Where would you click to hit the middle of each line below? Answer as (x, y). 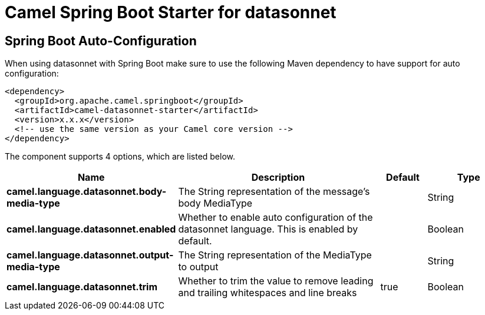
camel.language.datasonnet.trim (82, 287)
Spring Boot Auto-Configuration (101, 41)
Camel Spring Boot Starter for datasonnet (171, 12)
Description (278, 178)
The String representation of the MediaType (275, 255)
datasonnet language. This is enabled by (268, 229)
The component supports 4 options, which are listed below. (120, 157)
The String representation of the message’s (274, 192)
